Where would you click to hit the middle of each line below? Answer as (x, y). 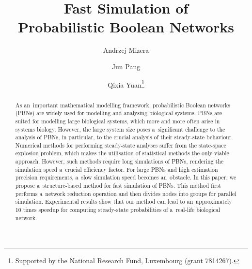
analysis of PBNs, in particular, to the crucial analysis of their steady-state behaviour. (124, 137)
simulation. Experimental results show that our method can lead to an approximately (124, 202)
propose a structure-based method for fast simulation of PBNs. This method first (118, 186)
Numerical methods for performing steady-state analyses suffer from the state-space (121, 145)
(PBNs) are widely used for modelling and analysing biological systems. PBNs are (119, 113)
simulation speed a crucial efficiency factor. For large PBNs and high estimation (117, 169)
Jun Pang (126, 66)
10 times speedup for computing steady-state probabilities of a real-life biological (118, 210)
